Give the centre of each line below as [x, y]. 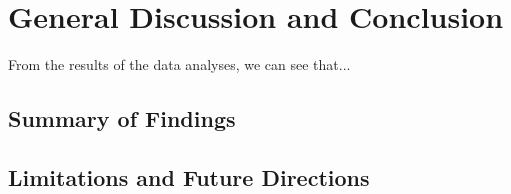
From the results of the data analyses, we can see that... [179, 64]
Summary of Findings [122, 118]
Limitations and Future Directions [189, 176]
